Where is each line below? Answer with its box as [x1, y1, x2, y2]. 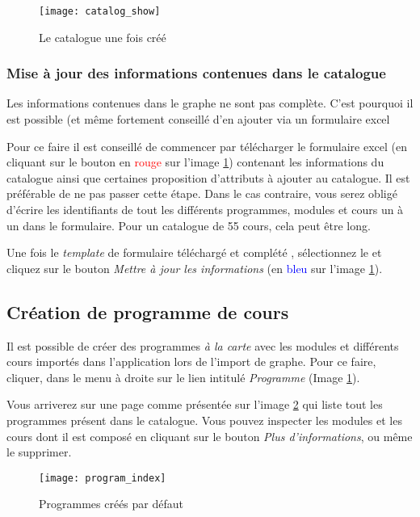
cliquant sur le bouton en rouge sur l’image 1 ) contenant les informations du [6, 153, 384, 170]
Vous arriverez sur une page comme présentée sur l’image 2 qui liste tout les [6, 396, 383, 413]
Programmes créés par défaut [39, 495, 183, 512]
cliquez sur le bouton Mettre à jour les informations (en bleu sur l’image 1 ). [6, 259, 383, 276]
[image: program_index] [39, 472, 166, 484]
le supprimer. [6, 443, 72, 460]
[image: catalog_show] [39, 6, 161, 17]
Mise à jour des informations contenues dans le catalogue [6, 63, 386, 83]
